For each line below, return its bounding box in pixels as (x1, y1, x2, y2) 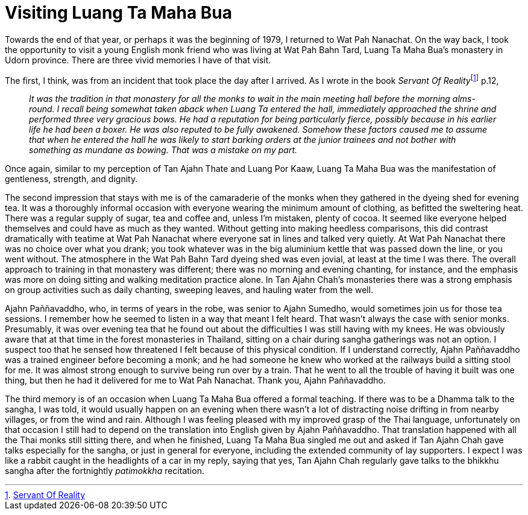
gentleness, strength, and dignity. (5, 174, 138, 185)
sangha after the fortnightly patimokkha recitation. (5, 466, 204, 476)
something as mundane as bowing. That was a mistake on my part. (29, 145, 298, 156)
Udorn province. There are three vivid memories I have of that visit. (5, 54, 271, 65)
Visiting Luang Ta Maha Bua (5, 2, 233, 23)
